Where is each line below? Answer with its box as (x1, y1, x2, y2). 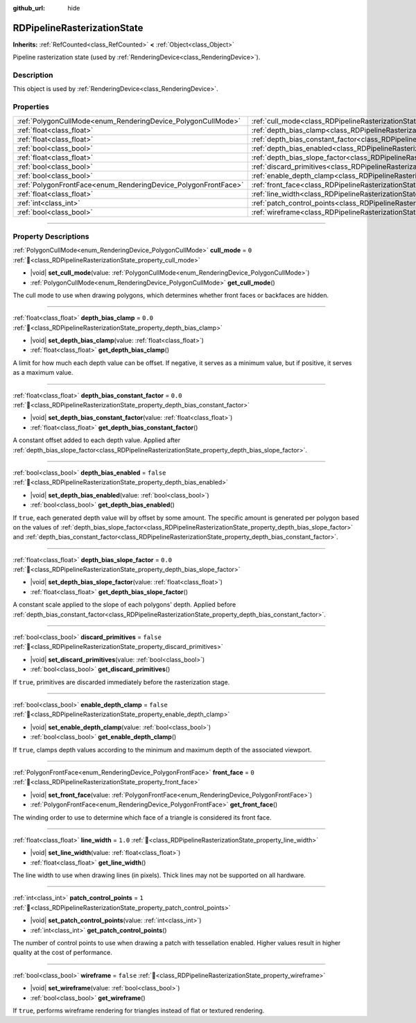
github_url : (12, 4, 45, 12)
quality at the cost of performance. (12, 948, 112, 957)
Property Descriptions (12, 231, 89, 241)
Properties (12, 102, 50, 112)
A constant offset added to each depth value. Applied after (12, 436, 181, 444)
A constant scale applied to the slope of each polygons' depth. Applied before (12, 600, 236, 609)
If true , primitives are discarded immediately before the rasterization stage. (12, 677, 230, 686)
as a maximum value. (12, 369, 73, 377)
